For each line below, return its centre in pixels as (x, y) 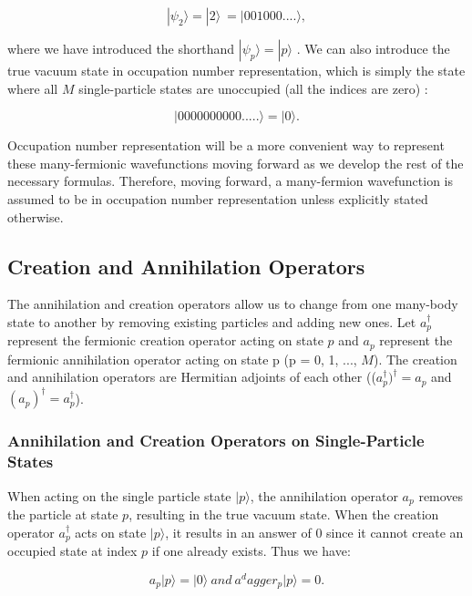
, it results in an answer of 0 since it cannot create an (314, 532)
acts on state (111, 532)
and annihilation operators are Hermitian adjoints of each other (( (192, 377)
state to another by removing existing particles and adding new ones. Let (212, 321)
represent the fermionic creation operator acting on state (165, 340)
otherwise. (36, 216)
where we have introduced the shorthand (121, 48)
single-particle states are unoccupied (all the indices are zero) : (253, 88)
